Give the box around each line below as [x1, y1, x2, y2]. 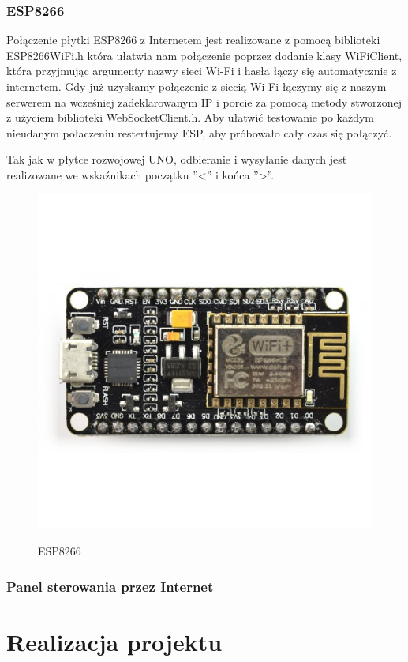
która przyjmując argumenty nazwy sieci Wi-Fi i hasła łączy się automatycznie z [6, 62, 397, 79]
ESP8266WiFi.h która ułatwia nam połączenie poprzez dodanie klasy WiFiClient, [6, 47, 402, 63]
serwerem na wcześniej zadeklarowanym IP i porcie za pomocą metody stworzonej [6, 93, 402, 110]
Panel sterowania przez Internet [6, 576, 214, 596]
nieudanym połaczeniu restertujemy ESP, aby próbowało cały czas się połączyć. [6, 124, 392, 141]
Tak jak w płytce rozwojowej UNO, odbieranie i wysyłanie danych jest [6, 151, 347, 167]
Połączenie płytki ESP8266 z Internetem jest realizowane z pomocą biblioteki [6, 32, 380, 48]
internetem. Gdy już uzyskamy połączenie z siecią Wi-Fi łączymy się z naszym [6, 78, 387, 94]
